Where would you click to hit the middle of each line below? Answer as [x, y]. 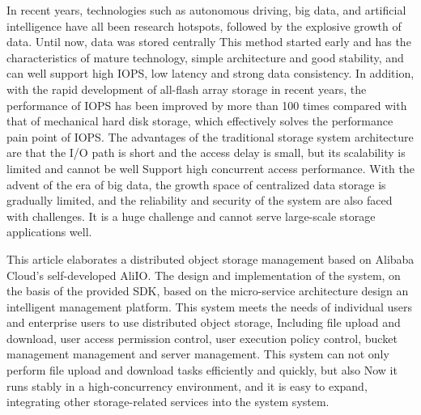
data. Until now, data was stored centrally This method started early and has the [209, 42]
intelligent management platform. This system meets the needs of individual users [210, 306]
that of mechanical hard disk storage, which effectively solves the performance [200, 121]
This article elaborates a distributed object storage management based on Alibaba [210, 258]
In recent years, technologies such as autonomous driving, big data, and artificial [206, 10]
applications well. [49, 232]
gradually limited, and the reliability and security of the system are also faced [200, 200]
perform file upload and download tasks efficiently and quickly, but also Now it [202, 370]
